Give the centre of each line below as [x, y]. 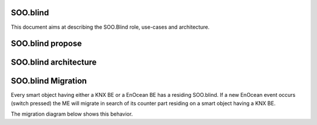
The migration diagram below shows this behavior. [72, 114]
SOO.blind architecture [54, 62]
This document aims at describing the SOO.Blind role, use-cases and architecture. [110, 27]
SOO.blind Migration [49, 81]
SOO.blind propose [46, 44]
